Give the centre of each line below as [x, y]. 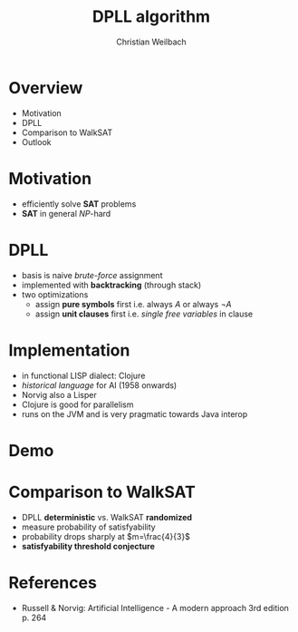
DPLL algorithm [151, 17]
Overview [46, 88]
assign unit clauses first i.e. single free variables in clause [144, 314]
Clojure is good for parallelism [77, 404]
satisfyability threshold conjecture [88, 546]
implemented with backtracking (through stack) [111, 285]
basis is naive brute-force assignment [92, 275]
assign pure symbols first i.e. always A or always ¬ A [133, 304]
